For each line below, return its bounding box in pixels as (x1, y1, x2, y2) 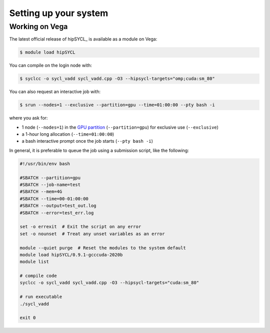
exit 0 (19, 315, 36, 320)
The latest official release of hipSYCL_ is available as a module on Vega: (9, 36, 157, 42)
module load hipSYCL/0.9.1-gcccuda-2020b (19, 252, 123, 257)
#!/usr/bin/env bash (19, 161, 70, 166)
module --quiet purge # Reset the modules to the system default (19, 245, 186, 250)
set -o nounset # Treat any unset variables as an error (19, 231, 165, 236)
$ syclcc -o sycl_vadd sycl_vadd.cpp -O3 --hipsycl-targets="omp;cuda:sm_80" (19, 76, 215, 82)
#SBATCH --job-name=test (19, 182, 81, 188)
